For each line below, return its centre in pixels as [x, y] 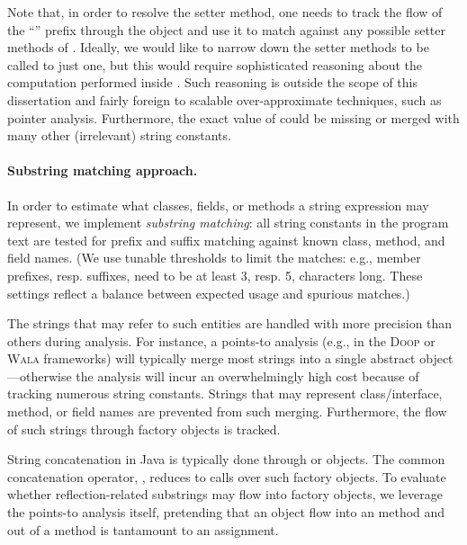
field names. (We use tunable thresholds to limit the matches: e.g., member [214, 258]
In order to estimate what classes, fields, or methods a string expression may [218, 205]
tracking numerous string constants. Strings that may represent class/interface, [225, 393]
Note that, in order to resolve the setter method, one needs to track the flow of [225, 12]
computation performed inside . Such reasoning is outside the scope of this [212, 82]
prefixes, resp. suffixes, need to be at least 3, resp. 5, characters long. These [215, 275]
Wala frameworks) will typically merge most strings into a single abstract [211, 358]
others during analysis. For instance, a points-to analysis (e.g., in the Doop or [221, 340]
